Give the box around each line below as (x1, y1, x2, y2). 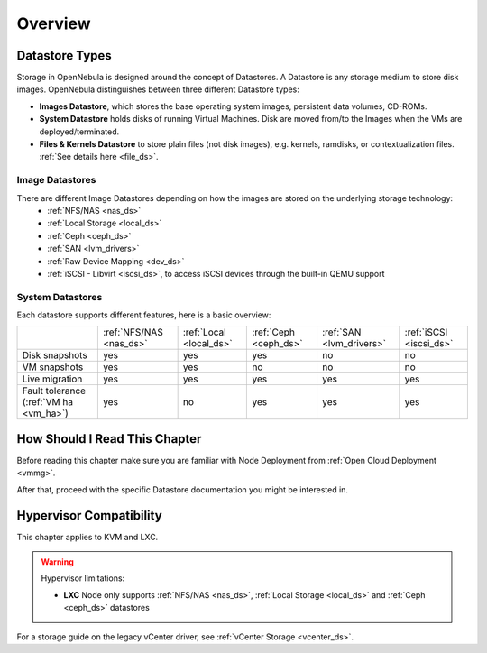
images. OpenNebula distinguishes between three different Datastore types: (16, 84, 299, 95)
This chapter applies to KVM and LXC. (16, 531, 159, 542)
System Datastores (16, 290, 103, 303)
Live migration (22, 372, 83, 385)
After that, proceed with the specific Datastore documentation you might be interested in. (16, 483, 349, 495)
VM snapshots (22, 361, 84, 373)
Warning (41, 556, 74, 567)
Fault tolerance (22, 384, 86, 397)
